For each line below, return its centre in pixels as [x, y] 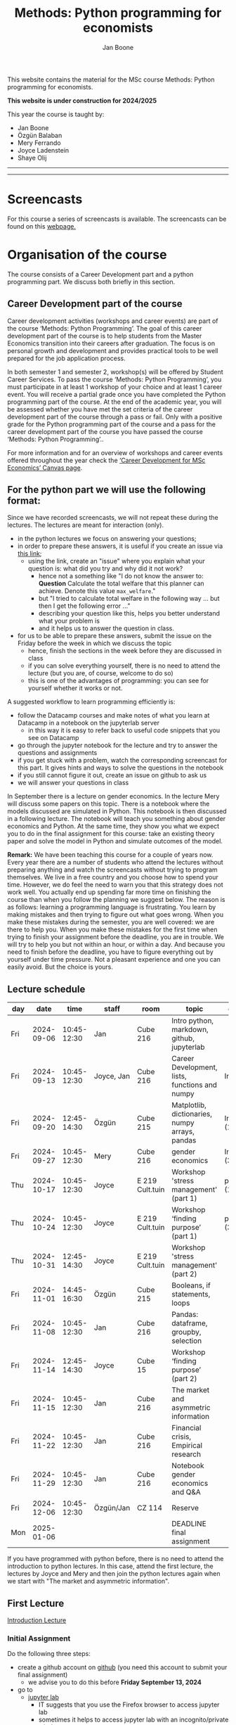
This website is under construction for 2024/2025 [82, 101]
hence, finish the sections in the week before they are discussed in [125, 651]
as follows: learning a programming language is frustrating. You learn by [112, 907]
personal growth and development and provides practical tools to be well [113, 350]
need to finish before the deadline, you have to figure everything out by [110, 952]
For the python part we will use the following [106, 490]
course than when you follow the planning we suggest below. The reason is [116, 900]
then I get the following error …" [85, 606]
